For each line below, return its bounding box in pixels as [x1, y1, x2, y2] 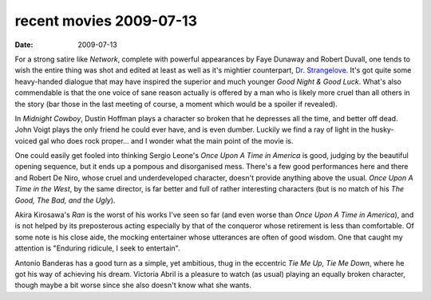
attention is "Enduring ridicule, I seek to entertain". [14, 243, 180, 253]
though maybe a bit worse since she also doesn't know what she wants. [14, 280, 251, 290]
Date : [14, 40, 34, 49]
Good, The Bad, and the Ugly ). [14, 195, 116, 205]
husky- [371, 124, 394, 135]
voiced [14, 136, 38, 145]
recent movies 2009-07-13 [14, 12, 197, 30]
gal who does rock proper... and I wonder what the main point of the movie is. [38, 136, 294, 145]
